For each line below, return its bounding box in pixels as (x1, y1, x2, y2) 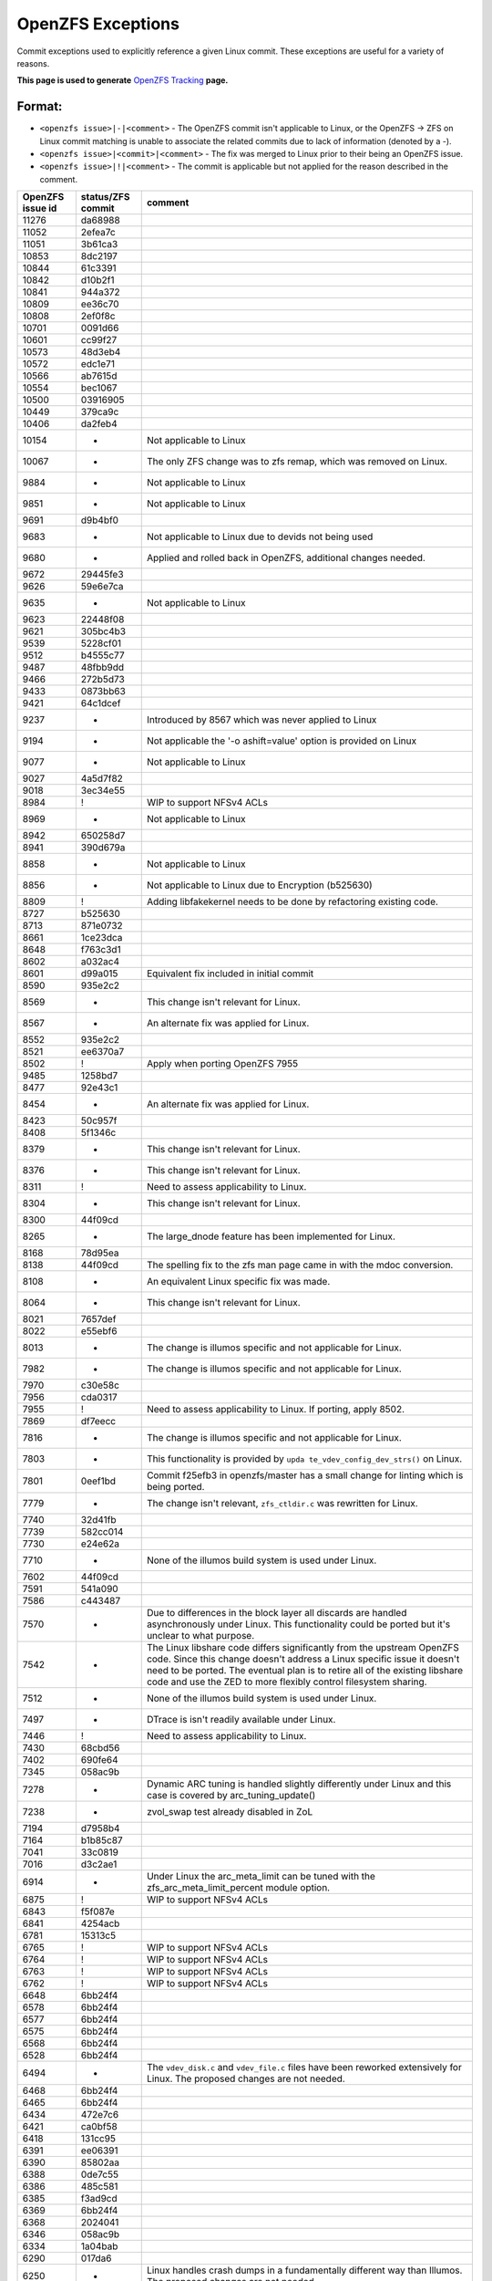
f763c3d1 (80, 943, 122, 956)
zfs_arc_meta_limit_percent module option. (146, 1881, 331, 1894)
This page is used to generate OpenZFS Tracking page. (16, 75, 229, 86)
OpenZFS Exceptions (16, 14, 179, 34)
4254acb (80, 1917, 120, 1930)
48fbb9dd (80, 661, 125, 674)
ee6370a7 (80, 1046, 125, 1058)
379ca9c (80, 406, 119, 419)
